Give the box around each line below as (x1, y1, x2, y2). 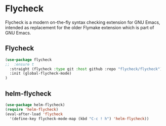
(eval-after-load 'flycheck (5, 112, 63, 117)
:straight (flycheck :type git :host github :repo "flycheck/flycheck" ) (9, 66, 163, 72)
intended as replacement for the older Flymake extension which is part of (5, 24, 154, 30)
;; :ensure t (5, 62, 35, 67)
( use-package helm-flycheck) (5, 102, 65, 107)
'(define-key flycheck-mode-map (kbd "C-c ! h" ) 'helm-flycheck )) (9, 116, 149, 121)
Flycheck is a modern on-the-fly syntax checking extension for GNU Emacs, (5, 19, 161, 25)
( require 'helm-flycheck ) (5, 107, 58, 112)
